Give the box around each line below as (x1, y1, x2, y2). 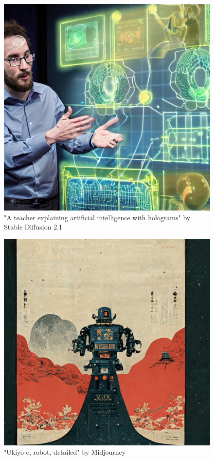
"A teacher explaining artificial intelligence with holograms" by (4, 212, 191, 222)
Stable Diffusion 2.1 (4, 222, 63, 232)
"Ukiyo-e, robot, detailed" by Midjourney (4, 447, 126, 457)
